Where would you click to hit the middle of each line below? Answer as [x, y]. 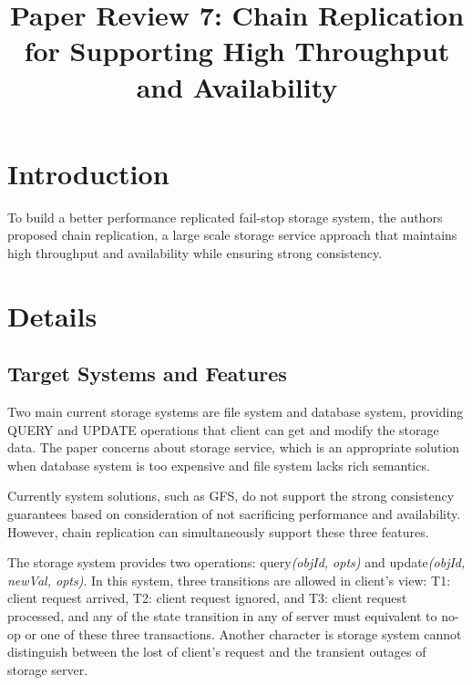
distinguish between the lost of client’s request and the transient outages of [217, 652]
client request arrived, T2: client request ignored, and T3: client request [207, 598]
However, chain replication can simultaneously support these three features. [218, 531]
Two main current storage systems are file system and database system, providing [236, 412]
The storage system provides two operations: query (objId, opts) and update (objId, [236, 562]
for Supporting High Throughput [237, 51]
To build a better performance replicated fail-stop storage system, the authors [225, 217]
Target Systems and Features [147, 374]
